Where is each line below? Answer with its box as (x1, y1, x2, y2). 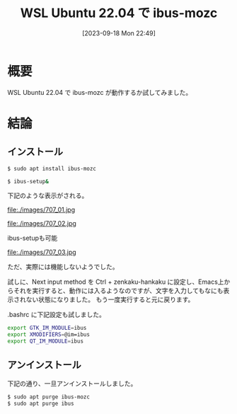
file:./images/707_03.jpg (7, 248, 76, 257)
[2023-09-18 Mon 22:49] (82, 28, 156, 38)
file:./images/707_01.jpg (7, 205, 76, 214)
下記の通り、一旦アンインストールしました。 (7, 379, 137, 388)
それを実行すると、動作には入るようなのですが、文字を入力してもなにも (13, 287, 224, 295)
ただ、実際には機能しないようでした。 (7, 263, 119, 271)
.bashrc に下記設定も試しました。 (7, 311, 106, 319)
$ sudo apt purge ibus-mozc (7, 393, 91, 401)
